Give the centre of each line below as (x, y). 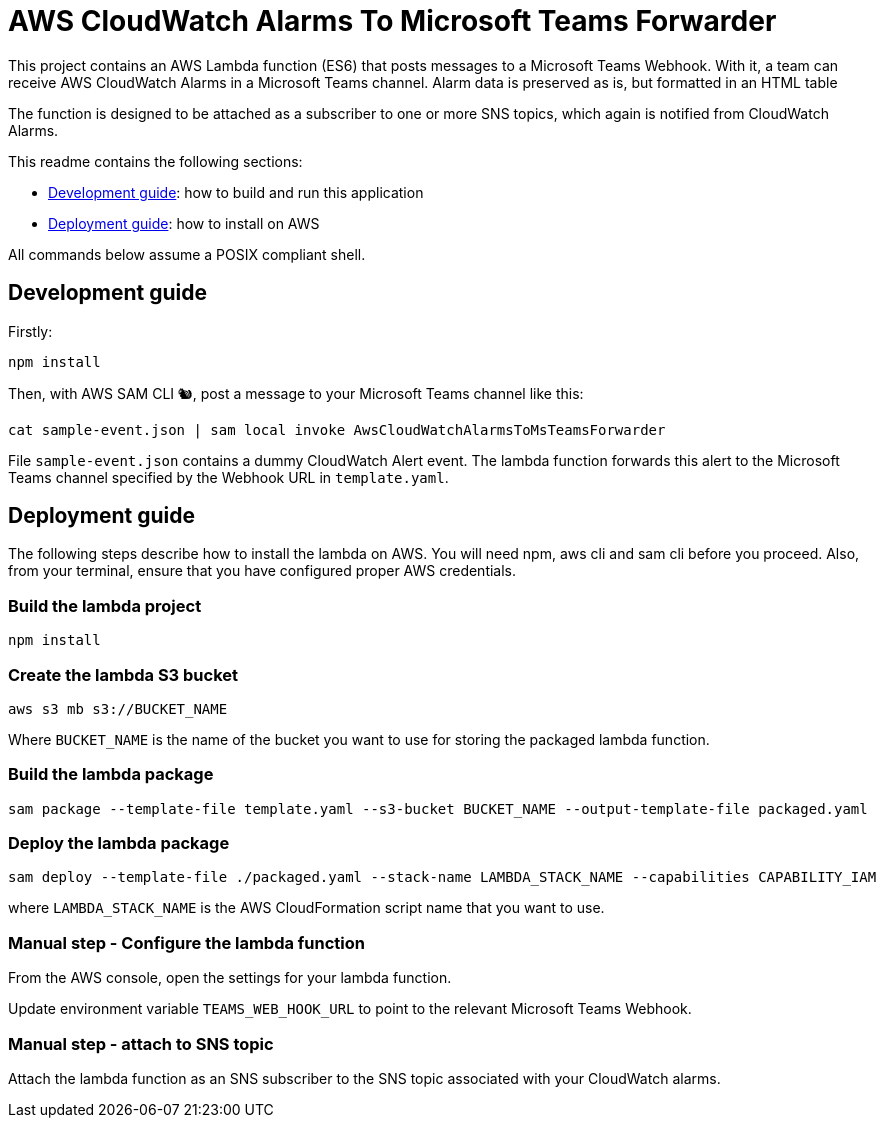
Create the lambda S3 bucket (123, 674)
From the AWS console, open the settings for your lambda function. (230, 978)
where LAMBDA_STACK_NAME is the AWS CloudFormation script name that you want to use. (306, 908)
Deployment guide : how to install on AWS (184, 223)
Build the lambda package (111, 774)
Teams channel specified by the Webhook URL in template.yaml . (228, 477)
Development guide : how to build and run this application (236, 192)
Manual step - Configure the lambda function (187, 942)
